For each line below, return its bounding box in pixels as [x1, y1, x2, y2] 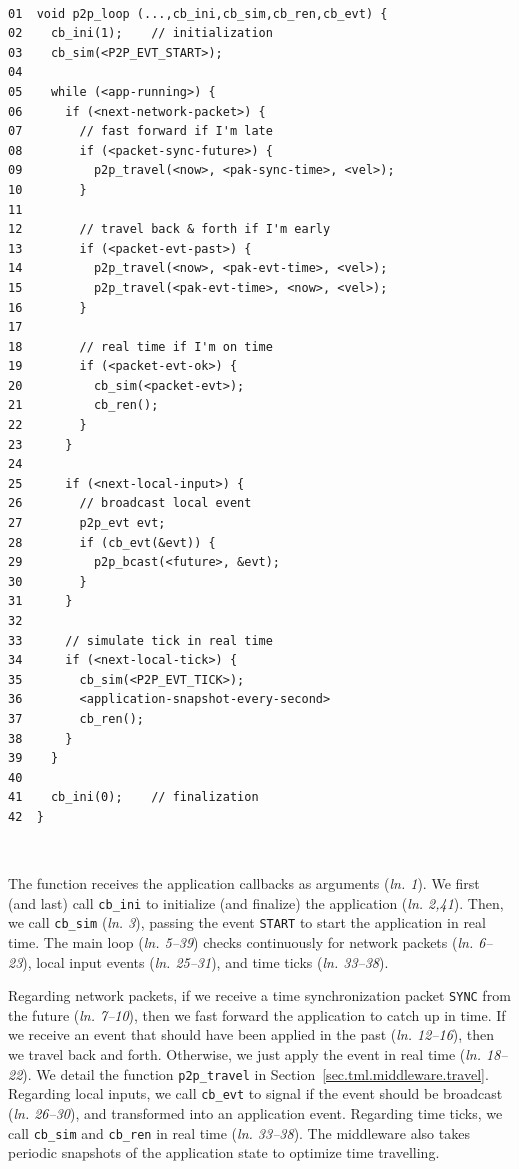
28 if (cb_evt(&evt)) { [8, 535, 216, 550]
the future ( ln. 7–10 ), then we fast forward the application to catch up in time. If [8, 1004, 506, 1025]
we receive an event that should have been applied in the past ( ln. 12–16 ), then [8, 1024, 495, 1045]
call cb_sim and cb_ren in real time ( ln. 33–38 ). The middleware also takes [8, 1122, 470, 1143]
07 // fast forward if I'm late [8, 124, 273, 139]
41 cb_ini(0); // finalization [8, 790, 259, 805]
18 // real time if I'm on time [8, 339, 273, 354]
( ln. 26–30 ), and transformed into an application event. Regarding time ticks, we [8, 1102, 503, 1123]
